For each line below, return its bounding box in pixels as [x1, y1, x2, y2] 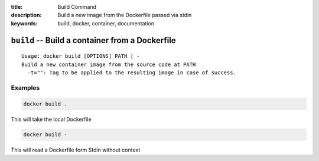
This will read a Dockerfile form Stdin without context [11, 146, 141, 153]
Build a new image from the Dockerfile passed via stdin [57, 12, 192, 19]
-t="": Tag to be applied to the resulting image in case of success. [27, 69, 236, 76]
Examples [11, 83, 40, 91]
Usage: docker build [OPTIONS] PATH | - [21, 53, 140, 60]
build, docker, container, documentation [57, 19, 155, 27]
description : [11, 12, 42, 19]
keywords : [11, 19, 38, 27]
